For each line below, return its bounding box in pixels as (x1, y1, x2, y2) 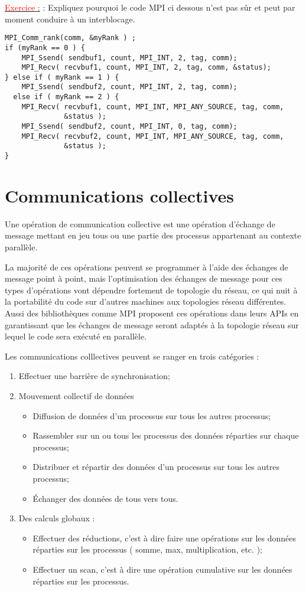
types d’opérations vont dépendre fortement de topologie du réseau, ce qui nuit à (5, 283, 298, 296)
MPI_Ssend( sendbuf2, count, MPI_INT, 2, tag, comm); (21, 83, 237, 92)
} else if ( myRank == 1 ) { (5, 73, 119, 81)
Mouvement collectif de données (18, 389, 134, 401)
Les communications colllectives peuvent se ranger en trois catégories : (5, 350, 259, 362)
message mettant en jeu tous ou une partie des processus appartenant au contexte (5, 229, 301, 241)
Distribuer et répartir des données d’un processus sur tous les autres (32, 461, 279, 473)
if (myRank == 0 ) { (5, 43, 86, 52)
